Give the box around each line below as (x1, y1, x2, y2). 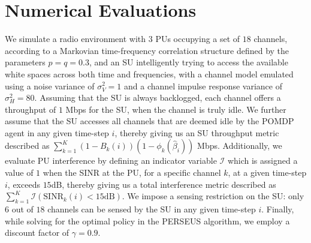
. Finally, (261, 203, 294, 215)
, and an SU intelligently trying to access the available (89, 56, 288, 68)
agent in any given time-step (5, 126, 109, 139)
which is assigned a (227, 154, 298, 167)
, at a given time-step (228, 166, 307, 179)
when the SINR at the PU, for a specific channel (43, 166, 221, 179)
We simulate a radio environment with (5, 32, 146, 45)
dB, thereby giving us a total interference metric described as (51, 178, 276, 190)
